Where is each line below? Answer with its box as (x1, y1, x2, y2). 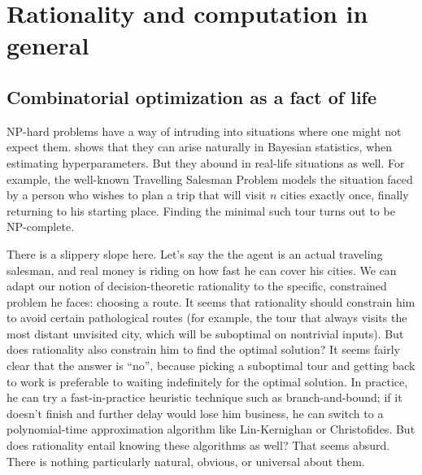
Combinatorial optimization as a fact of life (7, 84, 377, 109)
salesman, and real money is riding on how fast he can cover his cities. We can (7, 261, 397, 278)
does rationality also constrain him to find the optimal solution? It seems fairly (7, 341, 400, 358)
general (7, 28, 89, 62)
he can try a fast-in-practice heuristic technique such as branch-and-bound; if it (7, 389, 402, 406)
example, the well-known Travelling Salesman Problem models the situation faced (7, 170, 413, 187)
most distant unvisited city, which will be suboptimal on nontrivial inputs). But (7, 325, 404, 342)
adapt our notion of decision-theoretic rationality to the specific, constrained (7, 277, 387, 294)
